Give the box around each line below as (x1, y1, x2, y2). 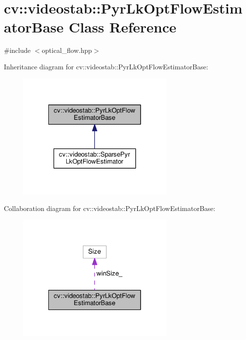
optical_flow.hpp (42, 45, 92, 55)
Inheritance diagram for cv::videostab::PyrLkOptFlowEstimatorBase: (4, 61, 208, 71)
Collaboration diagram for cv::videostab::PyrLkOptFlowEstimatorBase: (4, 203, 216, 213)
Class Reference (69, 17, 176, 37)
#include (4, 45, 31, 55)
